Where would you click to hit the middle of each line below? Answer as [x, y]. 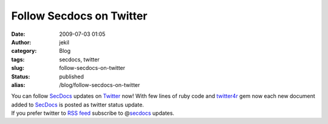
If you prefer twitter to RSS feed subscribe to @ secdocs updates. [93, 113]
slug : [18, 68]
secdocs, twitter [79, 59]
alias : [18, 84]
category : [24, 51]
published [72, 77]
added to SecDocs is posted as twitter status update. [77, 105]
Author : [21, 42]
